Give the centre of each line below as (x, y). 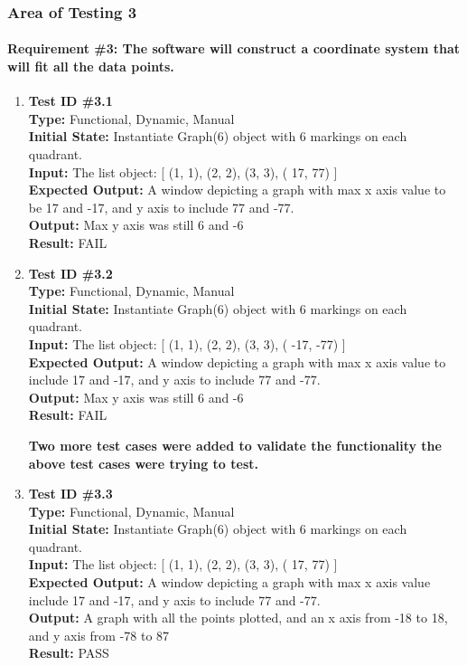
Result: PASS (69, 653)
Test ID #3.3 (70, 494)
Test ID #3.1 (70, 101)
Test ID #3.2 (70, 273)
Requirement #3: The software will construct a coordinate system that (234, 48)
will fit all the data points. (91, 67)
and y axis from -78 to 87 (99, 635)
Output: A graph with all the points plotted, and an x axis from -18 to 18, (238, 618)
